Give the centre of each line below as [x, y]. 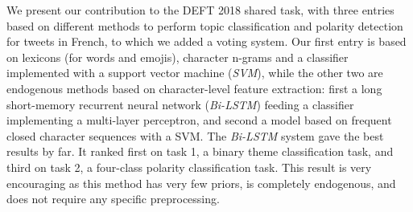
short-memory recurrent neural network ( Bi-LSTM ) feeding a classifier [180, 104]
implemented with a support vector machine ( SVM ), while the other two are [195, 73]
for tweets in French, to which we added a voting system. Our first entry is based [206, 41]
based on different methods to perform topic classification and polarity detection [205, 25]
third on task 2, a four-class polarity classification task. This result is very [189, 167]
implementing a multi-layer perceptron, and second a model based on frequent [199, 120]
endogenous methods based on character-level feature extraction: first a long [194, 88]
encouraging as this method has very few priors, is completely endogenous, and [201, 183]
